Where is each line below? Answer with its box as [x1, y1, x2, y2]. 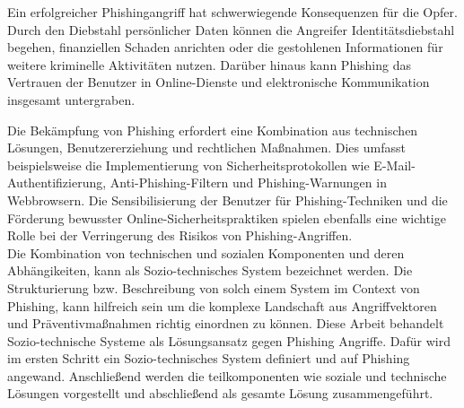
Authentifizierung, [7, 173, 107, 192]
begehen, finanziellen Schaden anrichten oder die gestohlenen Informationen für [7, 38, 443, 56]
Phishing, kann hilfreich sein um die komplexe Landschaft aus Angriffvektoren [7, 296, 437, 315]
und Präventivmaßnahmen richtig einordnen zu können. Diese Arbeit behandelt [7, 314, 444, 333]
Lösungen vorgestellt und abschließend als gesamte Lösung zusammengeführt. [7, 384, 433, 403]
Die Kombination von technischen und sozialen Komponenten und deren [7, 243, 405, 262]
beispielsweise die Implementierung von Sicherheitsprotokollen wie [7, 155, 370, 174]
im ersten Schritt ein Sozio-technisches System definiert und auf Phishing [7, 349, 410, 368]
